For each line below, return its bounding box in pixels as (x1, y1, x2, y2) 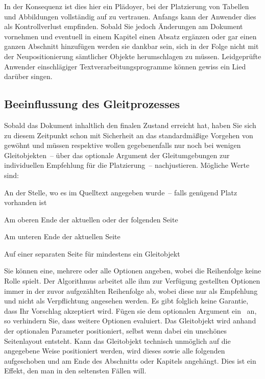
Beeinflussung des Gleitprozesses (4, 96, 180, 112)
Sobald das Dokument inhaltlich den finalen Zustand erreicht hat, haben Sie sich (4, 119, 256, 130)
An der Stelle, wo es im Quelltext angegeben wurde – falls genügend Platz (4, 187, 237, 197)
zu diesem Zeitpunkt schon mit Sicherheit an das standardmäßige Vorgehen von (4, 130, 253, 140)
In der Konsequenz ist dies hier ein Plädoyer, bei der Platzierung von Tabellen (4, 1, 249, 11)
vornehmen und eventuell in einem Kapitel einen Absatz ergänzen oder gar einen (4, 31, 257, 41)
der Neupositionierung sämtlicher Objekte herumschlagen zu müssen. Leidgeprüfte (4, 50, 261, 61)
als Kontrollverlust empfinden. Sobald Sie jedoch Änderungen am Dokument (4, 21, 243, 32)
